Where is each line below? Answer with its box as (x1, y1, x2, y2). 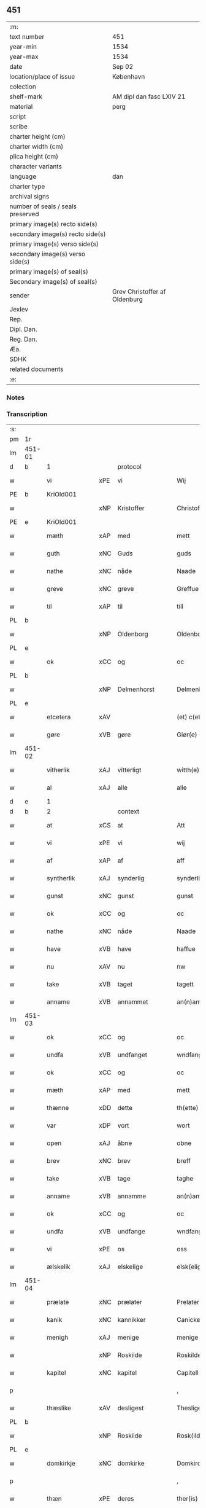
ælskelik (47, 1262, 71, 1271)
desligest (117, 1404, 144, 1412)
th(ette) (177, 1104, 199, 1112)
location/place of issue (9, 72, 75, 80)
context (117, 807, 140, 816)
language (9, 172, 37, 181)
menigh (47, 1333, 69, 1342)
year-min (9, 42, 37, 51)
